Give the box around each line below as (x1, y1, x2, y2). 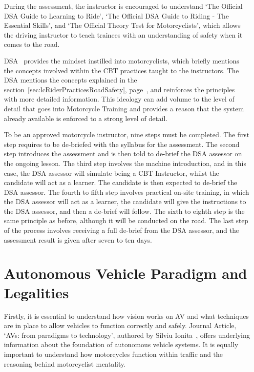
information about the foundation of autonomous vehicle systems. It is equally (4, 339, 238, 350)
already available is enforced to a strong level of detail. (4, 113, 168, 123)
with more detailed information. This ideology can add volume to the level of (4, 94, 234, 104)
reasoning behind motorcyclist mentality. (4, 358, 126, 369)
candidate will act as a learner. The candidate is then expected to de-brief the (4, 177, 237, 187)
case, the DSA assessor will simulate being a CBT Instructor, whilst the (4, 167, 219, 178)
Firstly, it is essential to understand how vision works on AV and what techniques (4, 310, 249, 321)
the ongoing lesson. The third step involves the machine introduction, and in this (4, 158, 246, 168)
